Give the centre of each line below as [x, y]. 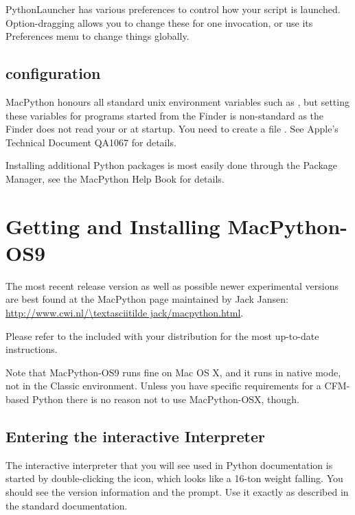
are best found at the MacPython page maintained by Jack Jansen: [147, 299]
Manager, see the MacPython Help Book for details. [115, 178]
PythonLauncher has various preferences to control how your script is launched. [173, 9]
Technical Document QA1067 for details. [91, 142]
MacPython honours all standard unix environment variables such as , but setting [177, 101]
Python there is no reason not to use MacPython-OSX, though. [165, 399]
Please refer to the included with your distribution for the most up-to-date [162, 335]
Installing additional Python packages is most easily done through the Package [172, 165]
